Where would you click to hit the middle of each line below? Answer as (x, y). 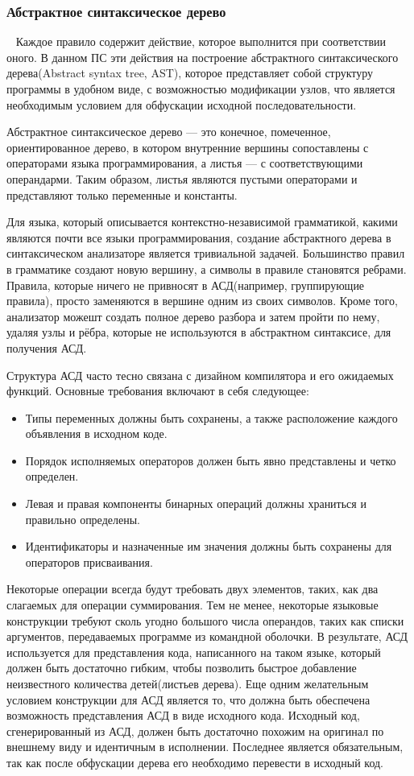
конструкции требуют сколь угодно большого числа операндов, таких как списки (205, 620)
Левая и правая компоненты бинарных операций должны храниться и (196, 504)
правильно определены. (83, 519)
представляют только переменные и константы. (122, 194)
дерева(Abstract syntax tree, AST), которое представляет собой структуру (190, 73)
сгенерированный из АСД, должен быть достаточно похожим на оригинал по (195, 731)
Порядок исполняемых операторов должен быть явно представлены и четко (211, 460)
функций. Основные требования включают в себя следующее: (158, 391)
